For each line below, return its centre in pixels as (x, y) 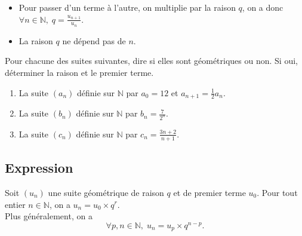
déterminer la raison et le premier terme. (79, 73)
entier (15, 204)
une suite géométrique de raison (106, 192)
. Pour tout (277, 192)
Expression (39, 168)
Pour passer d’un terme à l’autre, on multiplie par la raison (127, 7)
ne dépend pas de (94, 40)
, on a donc (263, 7)
